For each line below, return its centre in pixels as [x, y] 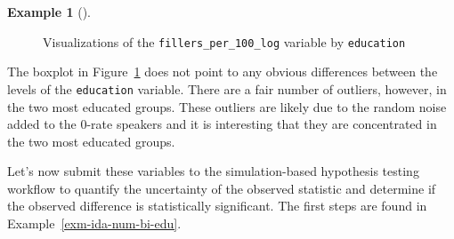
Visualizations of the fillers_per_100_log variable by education [224, 41]
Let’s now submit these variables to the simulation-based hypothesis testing [213, 171]
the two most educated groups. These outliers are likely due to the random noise [227, 106]
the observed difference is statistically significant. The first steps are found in [217, 206]
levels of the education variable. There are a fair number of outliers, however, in [227, 88]
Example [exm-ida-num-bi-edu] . [94, 223]
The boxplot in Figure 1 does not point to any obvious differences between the [223, 72]
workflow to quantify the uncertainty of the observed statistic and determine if [222, 188]
